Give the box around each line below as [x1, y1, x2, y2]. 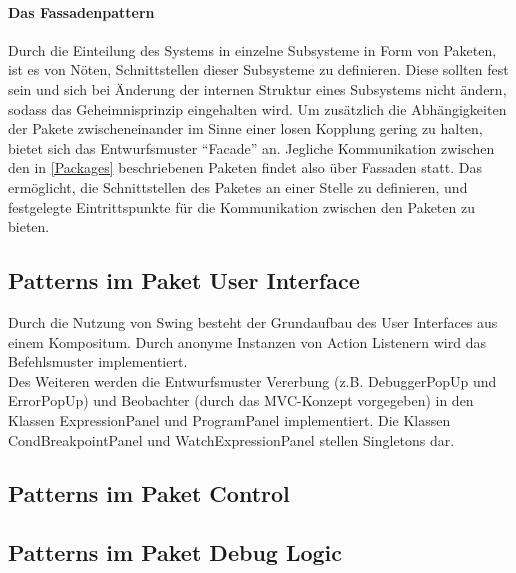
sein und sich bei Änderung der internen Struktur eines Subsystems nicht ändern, [8, 78, 507, 99]
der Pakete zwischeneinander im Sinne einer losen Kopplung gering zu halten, [8, 118, 483, 139]
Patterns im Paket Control [8, 478, 290, 509]
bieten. [8, 216, 50, 237]
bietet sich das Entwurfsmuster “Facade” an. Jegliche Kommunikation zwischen [8, 137, 495, 158]
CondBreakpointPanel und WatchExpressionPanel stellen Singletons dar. [8, 429, 455, 450]
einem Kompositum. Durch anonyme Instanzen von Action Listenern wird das [8, 331, 486, 352]
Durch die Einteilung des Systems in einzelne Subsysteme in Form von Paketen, [8, 39, 497, 60]
